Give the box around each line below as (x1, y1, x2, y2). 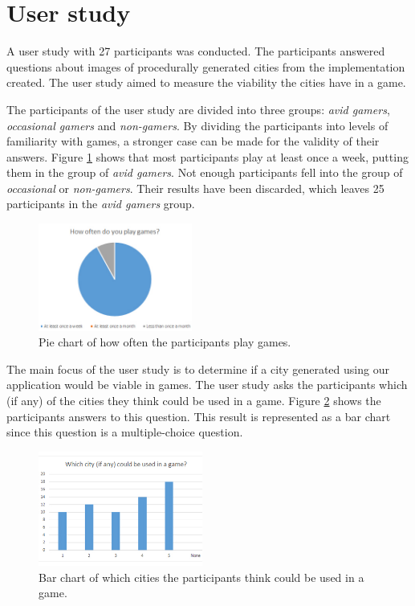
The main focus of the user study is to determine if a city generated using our (6, 360, 389, 377)
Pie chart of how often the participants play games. (39, 334, 291, 350)
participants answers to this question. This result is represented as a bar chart (6, 407, 391, 424)
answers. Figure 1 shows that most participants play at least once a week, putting (6, 148, 409, 165)
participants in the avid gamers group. (6, 195, 195, 212)
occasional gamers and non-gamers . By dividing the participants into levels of (6, 117, 389, 133)
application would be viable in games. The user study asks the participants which (6, 376, 408, 393)
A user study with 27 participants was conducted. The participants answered (6, 43, 385, 59)
